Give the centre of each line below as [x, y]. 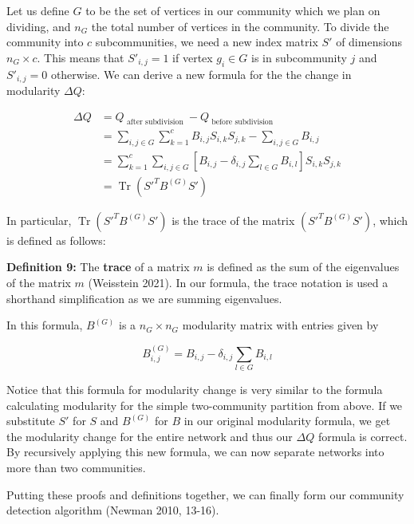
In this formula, [45, 325]
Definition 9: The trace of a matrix [98, 267]
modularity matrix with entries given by [280, 325]
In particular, [39, 220]
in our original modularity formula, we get [287, 421]
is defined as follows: [56, 240]
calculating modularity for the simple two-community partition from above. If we [205, 405]
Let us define [38, 10]
